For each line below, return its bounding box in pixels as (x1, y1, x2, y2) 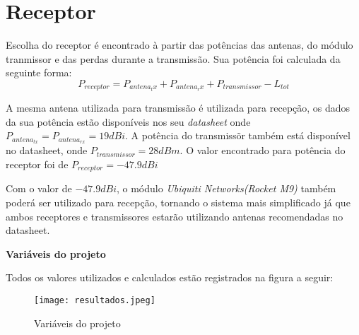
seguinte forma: (6, 65, 72, 80)
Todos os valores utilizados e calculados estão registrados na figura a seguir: (6, 270, 334, 285)
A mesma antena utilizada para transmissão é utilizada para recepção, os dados (6, 100, 351, 114)
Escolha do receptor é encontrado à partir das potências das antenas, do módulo (6, 37, 353, 52)
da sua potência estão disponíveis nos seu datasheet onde (6, 114, 251, 129)
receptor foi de (6, 156, 69, 171)
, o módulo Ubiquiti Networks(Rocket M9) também (116, 181, 336, 196)
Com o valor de (6, 181, 72, 196)
